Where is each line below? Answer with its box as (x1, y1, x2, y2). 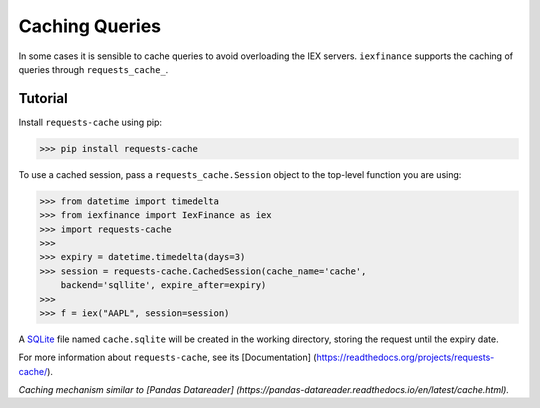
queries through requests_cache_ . (18, 63, 169, 75)
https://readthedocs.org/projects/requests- (316, 351, 495, 364)
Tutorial (18, 90, 69, 107)
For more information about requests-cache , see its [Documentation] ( (18, 351, 317, 364)
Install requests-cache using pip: (18, 116, 163, 128)
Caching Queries (18, 15, 162, 37)
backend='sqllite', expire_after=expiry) (60, 280, 267, 291)
